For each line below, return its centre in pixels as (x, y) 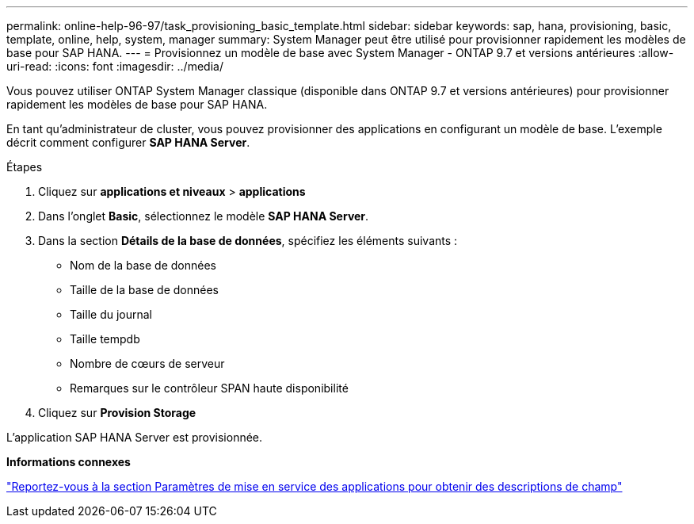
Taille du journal (111, 314)
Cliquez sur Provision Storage (117, 413)
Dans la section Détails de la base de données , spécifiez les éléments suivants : (248, 241)
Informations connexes (69, 462)
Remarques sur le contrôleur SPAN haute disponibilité (209, 388)
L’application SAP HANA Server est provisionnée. (135, 437)
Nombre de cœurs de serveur (147, 363)
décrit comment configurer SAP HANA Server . (128, 142)
